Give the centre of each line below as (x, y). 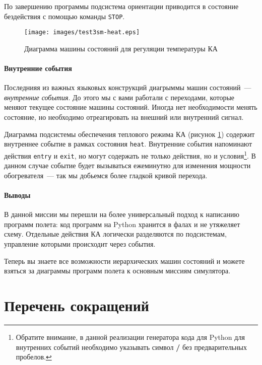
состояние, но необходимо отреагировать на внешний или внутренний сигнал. (124, 117)
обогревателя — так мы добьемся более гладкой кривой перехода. (106, 175)
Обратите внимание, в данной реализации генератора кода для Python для (130, 337)
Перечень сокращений (77, 305)
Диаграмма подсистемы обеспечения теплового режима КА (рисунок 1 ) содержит (129, 134)
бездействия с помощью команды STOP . (64, 16)
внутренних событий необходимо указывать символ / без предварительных (131, 347)
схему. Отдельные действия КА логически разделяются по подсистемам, (115, 234)
